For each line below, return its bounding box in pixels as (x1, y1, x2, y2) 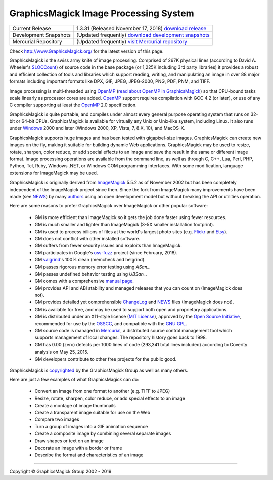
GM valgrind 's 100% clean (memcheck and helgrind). (34, 257, 146, 263)
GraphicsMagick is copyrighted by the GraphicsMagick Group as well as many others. (9, 367, 188, 373)
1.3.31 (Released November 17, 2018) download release (76, 25, 207, 32)
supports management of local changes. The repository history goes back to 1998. (34, 334, 207, 341)
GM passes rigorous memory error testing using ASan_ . (34, 264, 151, 270)
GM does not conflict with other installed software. (34, 235, 140, 241)
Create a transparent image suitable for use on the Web (34, 409, 151, 415)
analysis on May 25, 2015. (34, 349, 88, 355)
